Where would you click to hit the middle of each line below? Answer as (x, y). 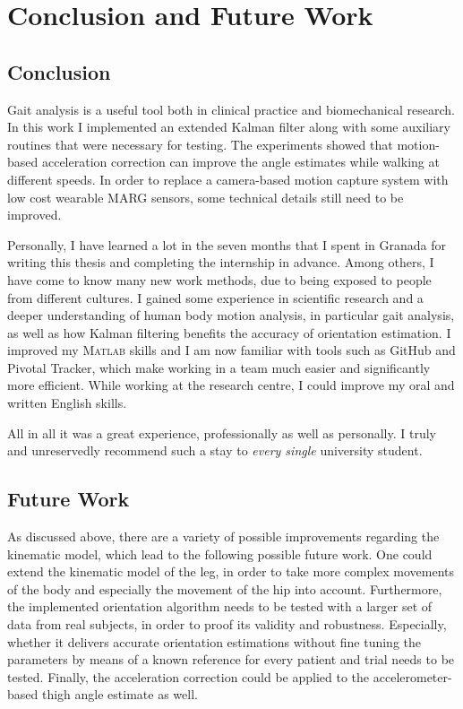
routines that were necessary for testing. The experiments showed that (200, 144)
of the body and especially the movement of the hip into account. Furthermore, (225, 588)
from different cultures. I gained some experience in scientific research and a (215, 297)
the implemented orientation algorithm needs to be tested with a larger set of (220, 606)
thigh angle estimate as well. (120, 694)
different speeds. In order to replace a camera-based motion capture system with (228, 179)
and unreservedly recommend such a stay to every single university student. (215, 450)
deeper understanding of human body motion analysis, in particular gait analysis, (231, 315)
